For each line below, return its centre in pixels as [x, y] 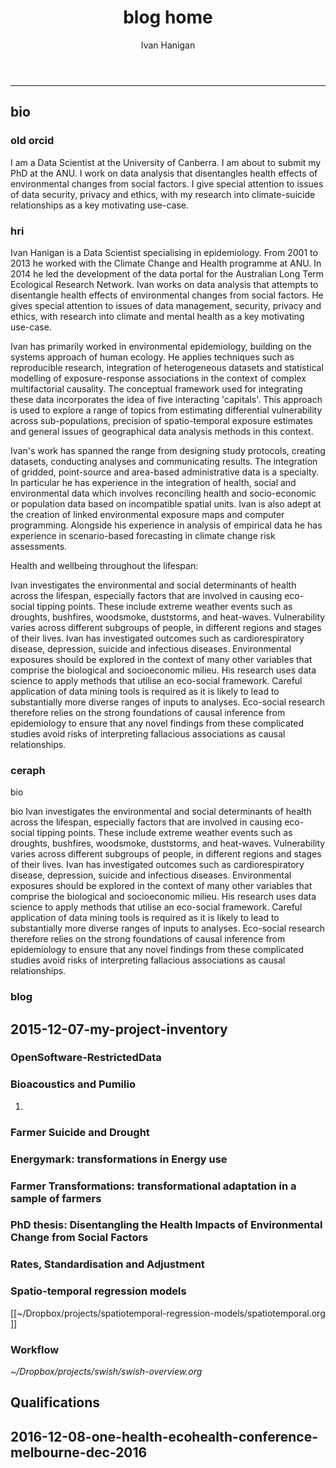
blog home [168, 17]
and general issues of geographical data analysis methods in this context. [162, 431]
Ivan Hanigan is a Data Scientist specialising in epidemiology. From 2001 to [164, 252]
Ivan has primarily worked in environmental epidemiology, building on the [161, 346]
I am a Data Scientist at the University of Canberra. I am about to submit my [166, 162]
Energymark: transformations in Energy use [119, 1159]
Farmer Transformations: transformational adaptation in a [153, 1186]
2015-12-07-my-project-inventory [119, 1029]
